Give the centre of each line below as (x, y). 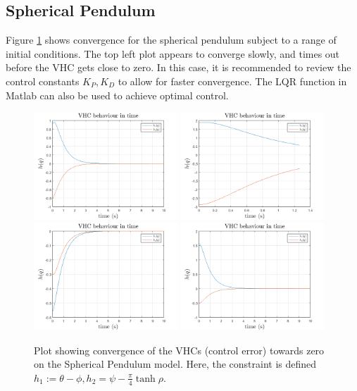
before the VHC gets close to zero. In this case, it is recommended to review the (178, 67)
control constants (43, 81)
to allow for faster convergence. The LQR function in (232, 81)
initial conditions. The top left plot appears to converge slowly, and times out (173, 53)
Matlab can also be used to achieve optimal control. (117, 95)
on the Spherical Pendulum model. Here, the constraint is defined (175, 364)
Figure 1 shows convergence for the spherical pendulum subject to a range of (171, 40)
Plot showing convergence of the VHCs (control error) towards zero (179, 350)
